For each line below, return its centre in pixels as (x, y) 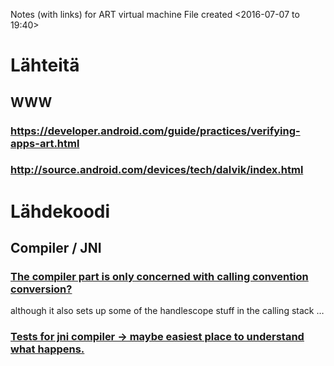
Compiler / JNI (56, 248)
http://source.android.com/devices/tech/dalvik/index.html (157, 170)
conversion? (41, 289)
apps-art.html (45, 143)
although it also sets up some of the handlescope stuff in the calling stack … (167, 311)
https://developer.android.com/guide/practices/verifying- (155, 131)
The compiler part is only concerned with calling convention (159, 276)
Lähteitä (45, 65)
